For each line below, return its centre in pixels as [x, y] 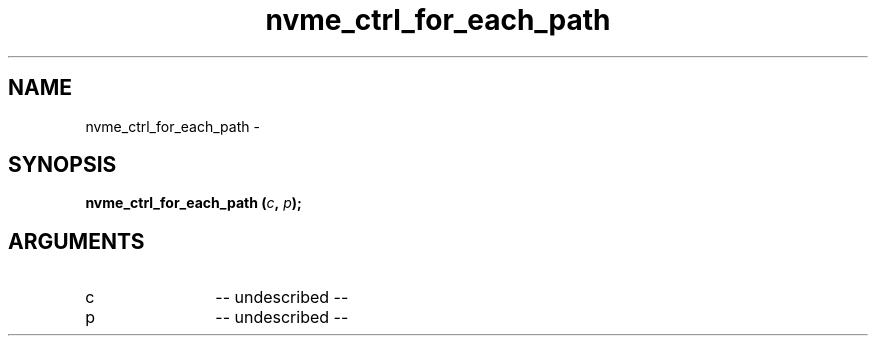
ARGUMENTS [76, 241]
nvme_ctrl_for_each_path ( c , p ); [193, 203]
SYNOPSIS [62, 165]
